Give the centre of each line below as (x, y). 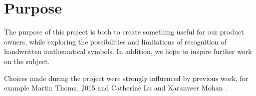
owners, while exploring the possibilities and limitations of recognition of (115, 41)
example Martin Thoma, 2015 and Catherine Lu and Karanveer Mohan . (116, 88)
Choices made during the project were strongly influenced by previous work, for (126, 78)
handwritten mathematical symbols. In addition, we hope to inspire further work (128, 51)
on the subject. (27, 61)
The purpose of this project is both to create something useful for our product (124, 32)
